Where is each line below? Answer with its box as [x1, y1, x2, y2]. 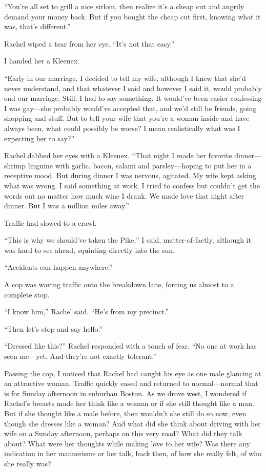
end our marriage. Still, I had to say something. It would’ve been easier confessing [4, 93, 262, 103]
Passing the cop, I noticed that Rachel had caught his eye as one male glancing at [4, 368, 261, 378]
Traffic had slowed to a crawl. [4, 217, 97, 228]
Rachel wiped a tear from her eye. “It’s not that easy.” [4, 38, 175, 49]
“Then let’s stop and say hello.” [4, 323, 103, 334]
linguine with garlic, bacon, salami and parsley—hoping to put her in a [28, 160, 252, 170]
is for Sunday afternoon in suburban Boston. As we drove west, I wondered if [4, 388, 247, 398]
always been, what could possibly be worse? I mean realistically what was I [4, 122, 240, 133]
